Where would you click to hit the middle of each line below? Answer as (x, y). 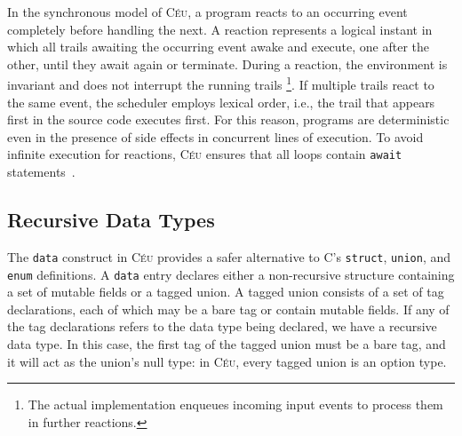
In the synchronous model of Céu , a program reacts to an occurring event (207, 12)
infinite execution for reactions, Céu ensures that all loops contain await (205, 154)
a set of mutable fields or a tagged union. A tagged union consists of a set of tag (226, 292)
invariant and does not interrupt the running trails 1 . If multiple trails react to (221, 83)
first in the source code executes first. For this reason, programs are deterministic (228, 119)
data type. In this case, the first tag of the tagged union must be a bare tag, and (227, 343)
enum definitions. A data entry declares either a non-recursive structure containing (231, 274)
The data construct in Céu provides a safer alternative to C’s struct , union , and (229, 256)
